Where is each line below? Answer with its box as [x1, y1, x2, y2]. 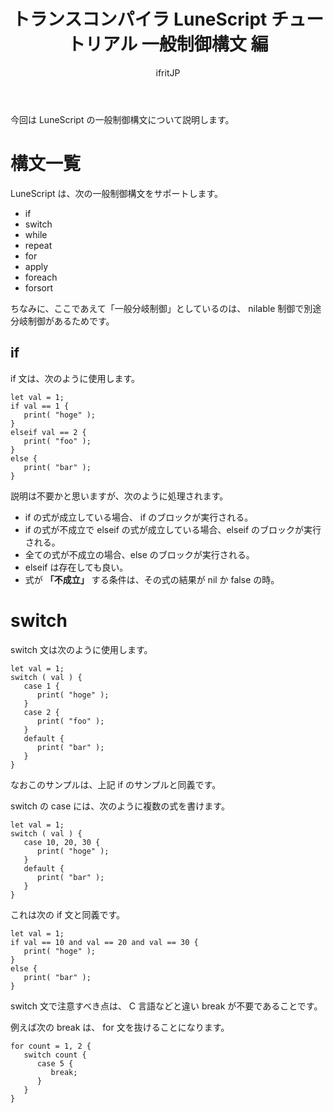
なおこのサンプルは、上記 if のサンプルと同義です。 [10, 778, 222, 790]
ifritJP [155, 66, 181, 79]
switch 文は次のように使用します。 [10, 643, 153, 655]
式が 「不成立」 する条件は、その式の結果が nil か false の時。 [24, 573, 280, 585]
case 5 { [36, 1058, 74, 1069]
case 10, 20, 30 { [23, 837, 101, 847]
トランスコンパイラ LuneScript [12, 8, 268, 31]
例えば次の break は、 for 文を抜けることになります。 [10, 1021, 230, 1033]
